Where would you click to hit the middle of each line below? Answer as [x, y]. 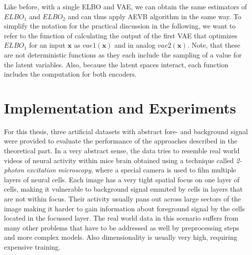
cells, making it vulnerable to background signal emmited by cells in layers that [123, 189]
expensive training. [32, 247]
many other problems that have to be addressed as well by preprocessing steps [122, 227]
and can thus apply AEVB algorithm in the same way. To [155, 16]
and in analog [135, 45]
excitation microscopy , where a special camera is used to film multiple [131, 170]
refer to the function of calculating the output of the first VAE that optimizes [121, 35]
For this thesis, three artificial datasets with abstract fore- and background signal [126, 131]
